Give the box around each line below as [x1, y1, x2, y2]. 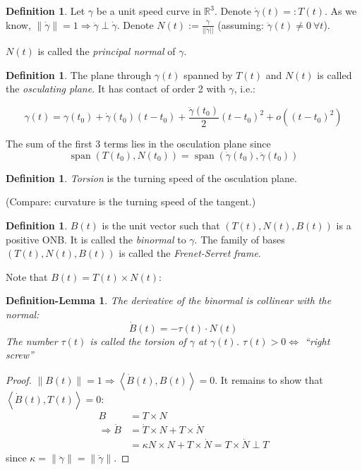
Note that [6, 269, 48, 284]
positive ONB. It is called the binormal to [6, 231, 186, 246]
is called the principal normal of [37, 43, 176, 58]
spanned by [183, 67, 233, 82]
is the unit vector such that [102, 217, 220, 232]
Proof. [6, 372, 32, 387]
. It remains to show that [215, 372, 323, 387]
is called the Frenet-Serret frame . [119, 246, 261, 260]
